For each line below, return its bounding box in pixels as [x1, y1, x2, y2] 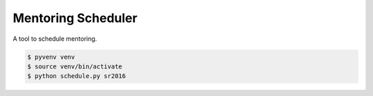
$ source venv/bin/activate [27, 62, 122, 70]
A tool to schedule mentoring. [12, 35, 97, 43]
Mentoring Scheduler [12, 10, 137, 26]
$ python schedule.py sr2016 [27, 73, 126, 80]
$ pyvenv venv [27, 52, 75, 61]
